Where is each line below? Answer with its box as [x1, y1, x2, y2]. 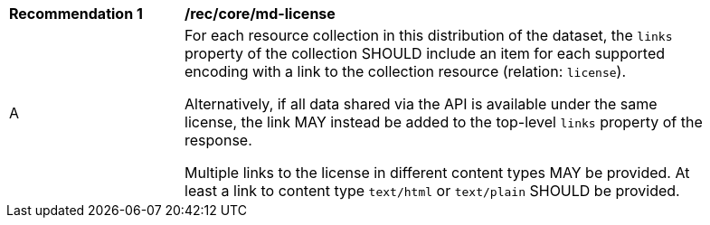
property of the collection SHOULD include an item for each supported [185, 44, 665, 62]
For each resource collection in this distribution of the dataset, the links [185, 26, 673, 44]
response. [185, 131, 252, 149]
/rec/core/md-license [185, 5, 336, 23]
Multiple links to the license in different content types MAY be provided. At [185, 164, 690, 182]
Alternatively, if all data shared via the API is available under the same [185, 95, 658, 113]
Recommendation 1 [9, 5, 143, 23]
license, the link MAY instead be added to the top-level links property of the [185, 113, 703, 131]
